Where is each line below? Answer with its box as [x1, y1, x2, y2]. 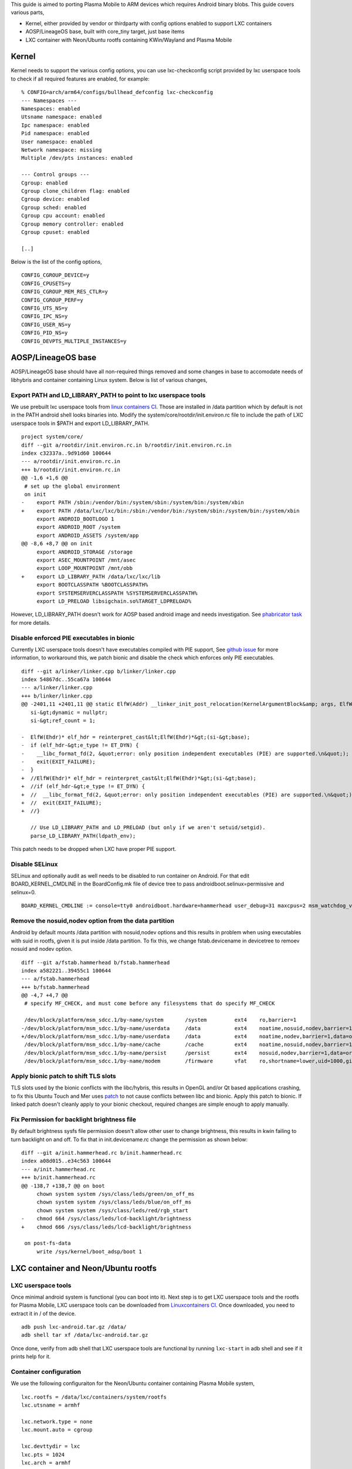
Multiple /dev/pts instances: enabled [21, 155, 133, 162]
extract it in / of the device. [11, 1310, 76, 1317]
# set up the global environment [24, 482, 120, 489]
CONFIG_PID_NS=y [21, 330, 68, 336]
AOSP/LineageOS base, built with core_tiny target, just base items [25, 28, 185, 35]
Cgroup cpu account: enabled [21, 212, 105, 219]
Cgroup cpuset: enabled [21, 229, 90, 235]
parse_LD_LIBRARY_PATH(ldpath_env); [30, 832, 136, 839]
